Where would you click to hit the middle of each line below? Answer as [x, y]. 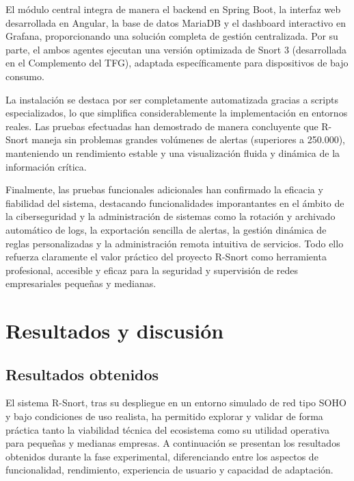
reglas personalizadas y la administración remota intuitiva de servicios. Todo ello [175, 243]
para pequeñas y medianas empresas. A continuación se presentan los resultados [173, 443]
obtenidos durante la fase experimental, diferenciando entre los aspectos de [162, 456]
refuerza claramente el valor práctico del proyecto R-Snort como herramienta [166, 257]
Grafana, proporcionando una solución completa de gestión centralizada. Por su [172, 36]
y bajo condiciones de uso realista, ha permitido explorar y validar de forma [164, 416]
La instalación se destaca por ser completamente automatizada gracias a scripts [172, 99]
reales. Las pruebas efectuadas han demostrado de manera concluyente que [162, 126]
